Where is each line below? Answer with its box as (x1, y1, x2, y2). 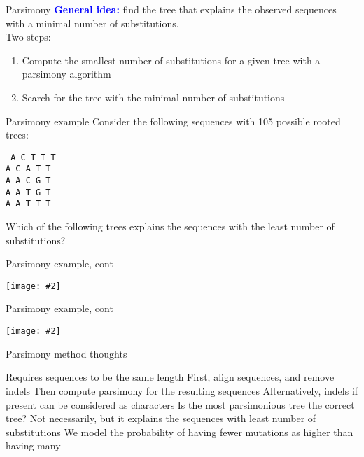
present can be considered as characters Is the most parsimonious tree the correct (6, 397, 355, 412)
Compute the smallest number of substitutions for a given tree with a (22, 52, 321, 67)
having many (6, 438, 61, 453)
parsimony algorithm (22, 66, 111, 81)
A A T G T (6, 187, 51, 197)
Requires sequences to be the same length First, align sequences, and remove (6, 370, 335, 384)
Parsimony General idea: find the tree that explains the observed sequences (6, 2, 337, 16)
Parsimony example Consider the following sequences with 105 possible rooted (6, 113, 341, 128)
